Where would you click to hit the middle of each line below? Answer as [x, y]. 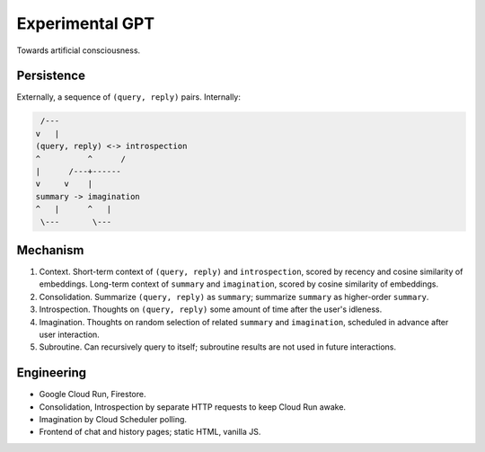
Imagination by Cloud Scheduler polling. [113, 420]
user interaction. [70, 335]
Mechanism [50, 250]
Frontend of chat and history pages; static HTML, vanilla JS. [150, 432]
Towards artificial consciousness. [79, 50]
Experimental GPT [86, 23]
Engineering [52, 373]
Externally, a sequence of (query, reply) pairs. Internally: [129, 97]
